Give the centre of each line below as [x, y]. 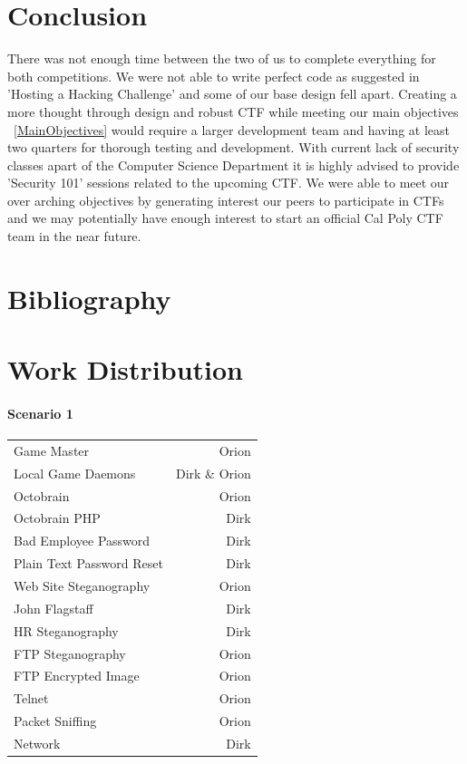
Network [37, 743]
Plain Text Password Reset [88, 563]
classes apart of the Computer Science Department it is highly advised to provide [233, 164]
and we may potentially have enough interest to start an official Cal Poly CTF [225, 218]
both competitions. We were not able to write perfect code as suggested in [214, 76]
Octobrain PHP [57, 518]
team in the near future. [74, 236]
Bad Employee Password [82, 541]
